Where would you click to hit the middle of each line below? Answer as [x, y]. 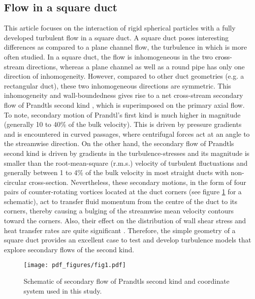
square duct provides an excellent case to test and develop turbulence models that [128, 240]
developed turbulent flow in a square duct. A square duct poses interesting [116, 37]
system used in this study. [63, 290]
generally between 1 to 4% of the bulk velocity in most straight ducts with [116, 172]
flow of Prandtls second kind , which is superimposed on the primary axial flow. [124, 105]
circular [15, 182]
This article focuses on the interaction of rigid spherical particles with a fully [120, 28]
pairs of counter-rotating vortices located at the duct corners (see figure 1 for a [123, 192]
